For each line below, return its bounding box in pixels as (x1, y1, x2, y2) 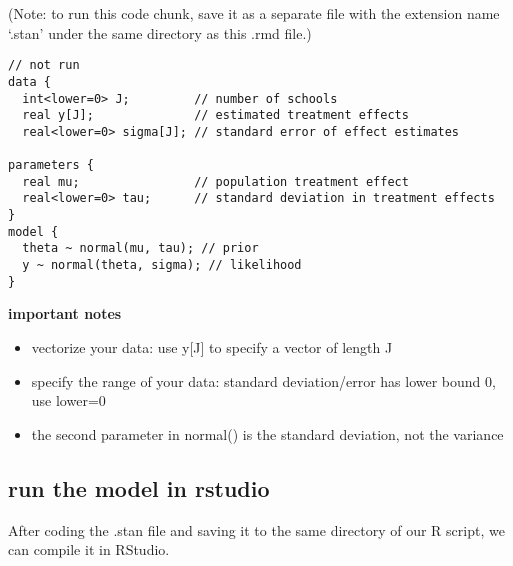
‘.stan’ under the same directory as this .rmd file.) (8, 22, 312, 43)
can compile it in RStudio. (8, 539, 170, 560)
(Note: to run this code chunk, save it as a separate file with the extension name (8, 3, 500, 23)
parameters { (8, 158, 94, 173)
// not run (8, 58, 80, 73)
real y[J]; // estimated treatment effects (22, 108, 409, 123)
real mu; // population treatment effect (22, 174, 409, 189)
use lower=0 (31, 390, 106, 411)
